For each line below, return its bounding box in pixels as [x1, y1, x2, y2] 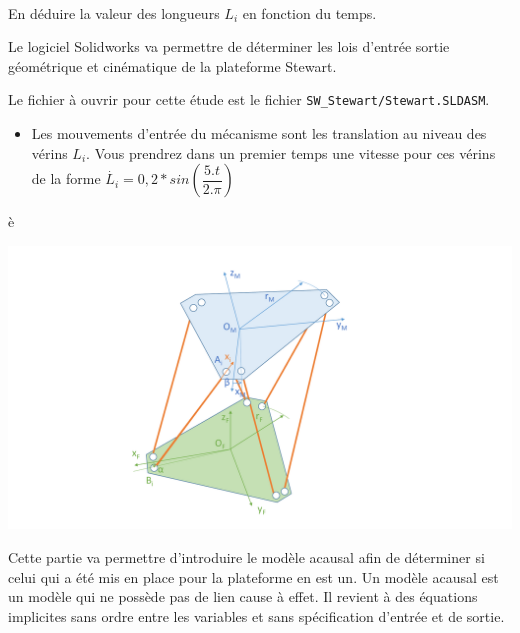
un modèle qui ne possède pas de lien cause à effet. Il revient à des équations [8, 586, 478, 607]
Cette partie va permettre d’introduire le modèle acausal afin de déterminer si [8, 546, 485, 567]
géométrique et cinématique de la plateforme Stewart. [8, 55, 337, 76]
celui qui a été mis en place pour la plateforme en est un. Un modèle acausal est [8, 566, 499, 587]
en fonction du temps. [242, 2, 377, 23]
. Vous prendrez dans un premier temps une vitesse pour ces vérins [86, 142, 496, 163]
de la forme [31, 168, 101, 189]
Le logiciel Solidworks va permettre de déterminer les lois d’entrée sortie [8, 36, 450, 57]
